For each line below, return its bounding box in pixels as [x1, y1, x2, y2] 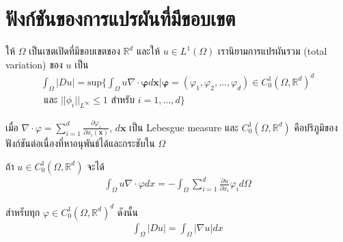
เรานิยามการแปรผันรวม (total [218, 44, 327, 58]
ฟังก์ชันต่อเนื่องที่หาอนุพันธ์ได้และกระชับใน [5, 136, 155, 150]
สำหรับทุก [5, 204, 40, 219]
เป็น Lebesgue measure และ [129, 120, 239, 134]
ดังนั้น [117, 204, 138, 219]
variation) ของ [5, 57, 63, 71]
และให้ [136, 44, 161, 58]
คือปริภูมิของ [294, 120, 338, 134]
